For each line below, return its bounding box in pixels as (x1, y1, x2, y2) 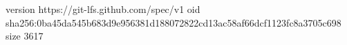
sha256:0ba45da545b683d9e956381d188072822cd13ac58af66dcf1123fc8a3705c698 (6, 15, 341, 29)
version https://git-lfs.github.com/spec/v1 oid (6, 2, 200, 16)
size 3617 (6, 29, 44, 43)
